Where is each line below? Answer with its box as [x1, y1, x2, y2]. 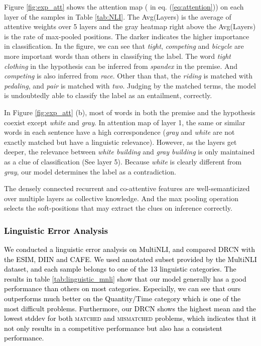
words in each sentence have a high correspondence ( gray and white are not [4, 127, 235, 137]
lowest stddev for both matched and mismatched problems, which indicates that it [4, 313, 256, 323]
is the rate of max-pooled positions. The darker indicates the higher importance [4, 31, 249, 41]
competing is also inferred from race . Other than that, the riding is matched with [4, 70, 253, 81]
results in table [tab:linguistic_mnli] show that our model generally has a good [4, 273, 246, 284]
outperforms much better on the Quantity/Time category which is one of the [4, 293, 241, 304]
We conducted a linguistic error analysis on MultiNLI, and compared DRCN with [4, 244, 255, 254]
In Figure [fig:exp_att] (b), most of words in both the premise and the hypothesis [4, 107, 255, 117]
